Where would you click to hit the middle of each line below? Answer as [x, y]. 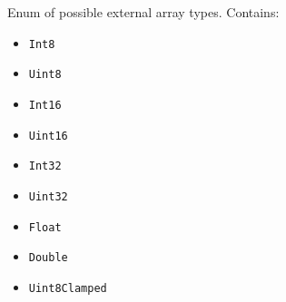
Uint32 [48, 196]
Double [48, 258]
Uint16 [48, 136]
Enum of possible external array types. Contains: [143, 12]
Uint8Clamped [68, 288]
